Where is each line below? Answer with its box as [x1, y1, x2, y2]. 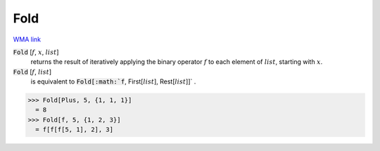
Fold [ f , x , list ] [13, 48, 59, 56]
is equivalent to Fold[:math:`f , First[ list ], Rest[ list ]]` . [30, 77, 196, 86]
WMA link [13, 35, 42, 44]
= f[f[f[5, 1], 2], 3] [35, 126, 114, 133]
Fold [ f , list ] [13, 67, 52, 76]
